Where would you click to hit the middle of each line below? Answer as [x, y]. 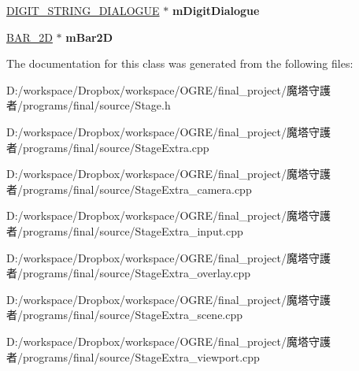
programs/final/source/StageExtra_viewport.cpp [141, 356]
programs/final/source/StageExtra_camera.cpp [137, 189]
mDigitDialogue [216, 10]
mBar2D [89, 37]
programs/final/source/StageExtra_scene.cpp [133, 315]
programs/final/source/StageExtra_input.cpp [133, 230]
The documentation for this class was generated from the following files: [180, 63]
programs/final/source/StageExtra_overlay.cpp [137, 273]
